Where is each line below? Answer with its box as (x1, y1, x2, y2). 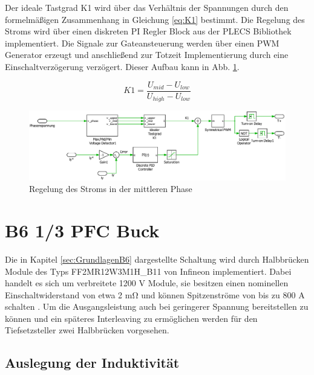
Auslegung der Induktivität (5, 353, 180, 372)
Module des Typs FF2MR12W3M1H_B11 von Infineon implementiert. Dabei (5, 264, 292, 277)
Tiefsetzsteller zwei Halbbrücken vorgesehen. (5, 324, 169, 336)
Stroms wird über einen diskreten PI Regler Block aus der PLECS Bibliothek (5, 25, 292, 37)
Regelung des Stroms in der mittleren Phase (29, 182, 192, 195)
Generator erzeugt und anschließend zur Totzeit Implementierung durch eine (5, 48, 289, 61)
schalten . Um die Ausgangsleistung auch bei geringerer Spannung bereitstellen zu (5, 300, 309, 313)
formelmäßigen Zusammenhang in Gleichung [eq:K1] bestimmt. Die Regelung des (5, 13, 305, 25)
